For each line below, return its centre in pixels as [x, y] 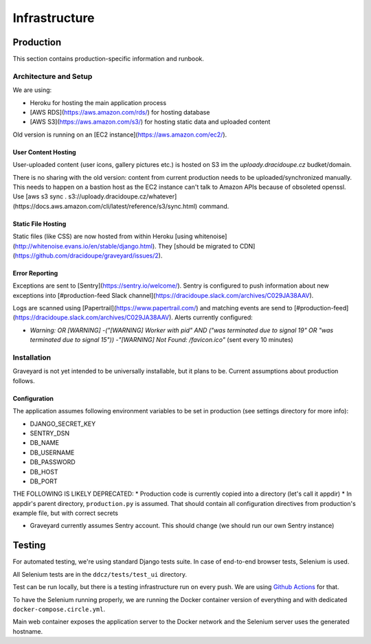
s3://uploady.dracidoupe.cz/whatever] [123, 196]
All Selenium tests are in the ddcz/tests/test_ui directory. [100, 574]
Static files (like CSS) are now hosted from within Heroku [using [103, 236]
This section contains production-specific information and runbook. [108, 59]
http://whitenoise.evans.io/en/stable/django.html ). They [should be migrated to [126, 246]
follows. [24, 380]
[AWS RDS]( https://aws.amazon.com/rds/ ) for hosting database [120, 112]
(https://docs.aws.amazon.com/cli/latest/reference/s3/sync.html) [105, 206]
